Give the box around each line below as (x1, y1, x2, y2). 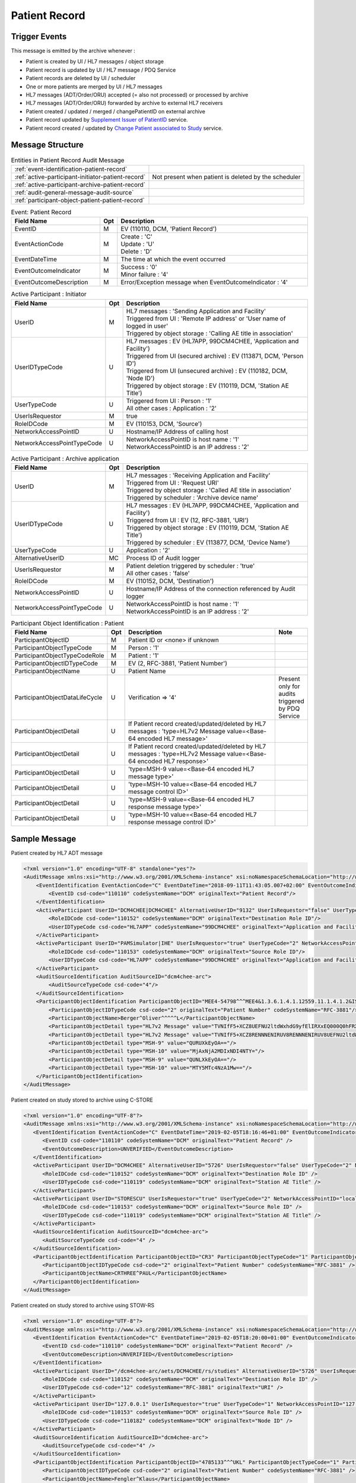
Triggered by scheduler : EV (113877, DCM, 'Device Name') (126, 538, 290, 546)
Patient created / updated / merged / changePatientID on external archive (26, 107, 206, 115)
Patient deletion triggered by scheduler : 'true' (126, 561, 255, 569)
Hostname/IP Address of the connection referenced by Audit (126, 584, 296, 593)
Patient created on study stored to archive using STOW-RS (11, 1302, 154, 1309)
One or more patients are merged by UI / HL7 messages (26, 83, 163, 90)
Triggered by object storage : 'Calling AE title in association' (126, 329, 293, 338)
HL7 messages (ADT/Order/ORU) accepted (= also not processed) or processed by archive (26, 91, 249, 98)
